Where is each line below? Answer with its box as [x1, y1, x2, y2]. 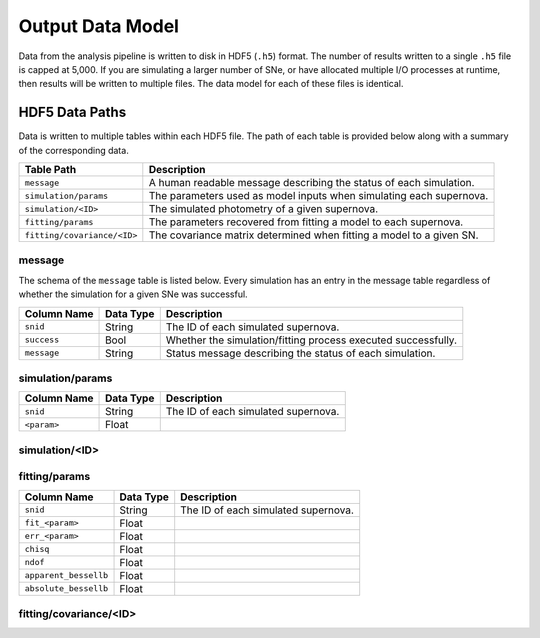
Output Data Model [18, 15, 180, 37]
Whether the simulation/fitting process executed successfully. [165, 333, 457, 347]
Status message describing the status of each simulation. [165, 346, 436, 360]
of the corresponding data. [18, 144, 129, 156]
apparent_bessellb [24, 570, 109, 581]
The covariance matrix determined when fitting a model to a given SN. [148, 228, 479, 242]
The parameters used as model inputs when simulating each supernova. [148, 189, 489, 203]
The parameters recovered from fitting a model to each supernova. [148, 215, 464, 229]
